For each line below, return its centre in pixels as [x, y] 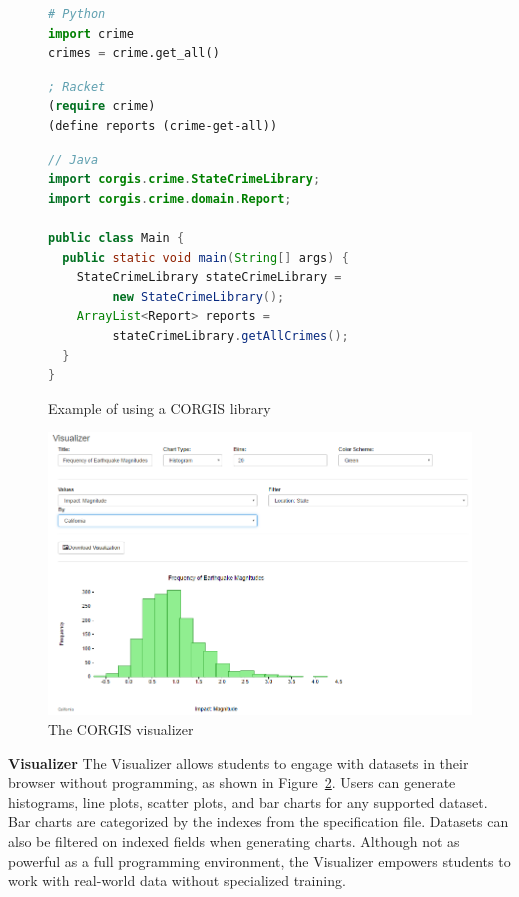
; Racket [77, 86]
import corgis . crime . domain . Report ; [170, 198]
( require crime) [102, 106]
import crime [91, 33]
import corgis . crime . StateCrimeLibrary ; [184, 179]
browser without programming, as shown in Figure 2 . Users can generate [232, 782]
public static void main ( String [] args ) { [205, 257]
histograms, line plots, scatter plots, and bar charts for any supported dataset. [248, 801]
